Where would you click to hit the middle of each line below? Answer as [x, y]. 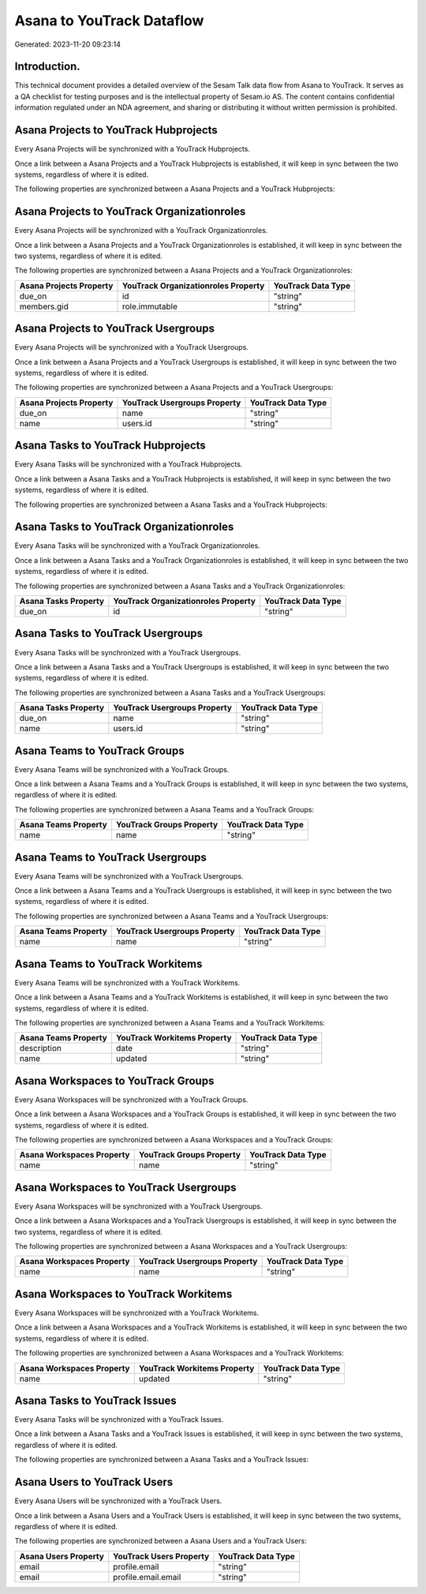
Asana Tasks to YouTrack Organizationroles [124, 527]
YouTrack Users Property [161, 1556]
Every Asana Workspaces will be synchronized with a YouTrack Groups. [131, 1099]
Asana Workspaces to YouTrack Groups [114, 1080]
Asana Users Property [62, 1556]
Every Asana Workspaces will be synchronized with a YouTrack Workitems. [137, 1313]
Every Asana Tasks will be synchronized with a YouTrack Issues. [119, 1420]
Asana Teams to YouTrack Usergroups [110, 857]
